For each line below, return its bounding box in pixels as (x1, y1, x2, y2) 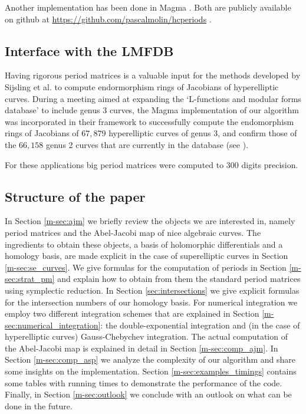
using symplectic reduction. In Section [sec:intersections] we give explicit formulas (5, 284, 300, 296)
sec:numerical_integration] (5, 318, 101, 331)
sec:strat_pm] (5, 272, 55, 285)
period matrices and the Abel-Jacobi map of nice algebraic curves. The (5, 226, 261, 238)
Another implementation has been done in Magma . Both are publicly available (5, 1, 291, 13)
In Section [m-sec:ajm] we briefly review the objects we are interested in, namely (5, 215, 295, 227)
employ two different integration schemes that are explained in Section (5, 307, 259, 320)
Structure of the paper (5, 187, 146, 205)
